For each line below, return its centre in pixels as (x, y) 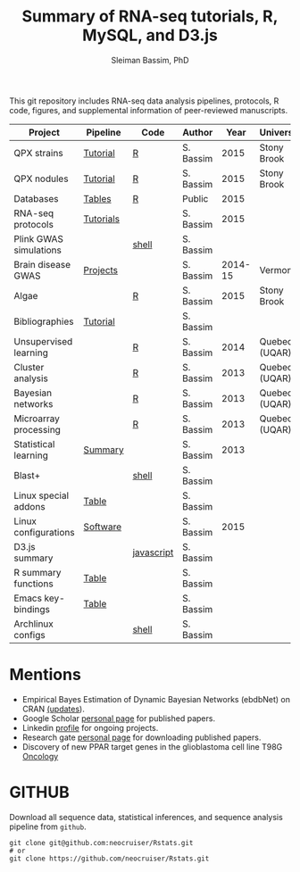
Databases (36, 198)
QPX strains (39, 153)
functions (33, 584)
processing (37, 429)
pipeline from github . (48, 826)
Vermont (278, 270)
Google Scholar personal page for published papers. (119, 718)
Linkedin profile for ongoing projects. (90, 727)
